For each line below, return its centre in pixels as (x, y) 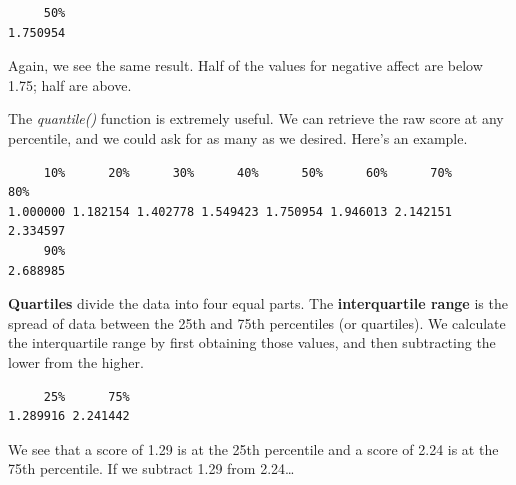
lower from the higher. (76, 361)
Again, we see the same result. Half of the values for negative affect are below (245, 65)
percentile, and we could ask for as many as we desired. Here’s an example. (238, 137)
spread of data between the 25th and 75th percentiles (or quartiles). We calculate (257, 322)
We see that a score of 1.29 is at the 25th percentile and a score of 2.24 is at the (253, 448)
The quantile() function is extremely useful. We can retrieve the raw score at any (256, 118)
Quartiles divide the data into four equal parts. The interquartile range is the (258, 303)
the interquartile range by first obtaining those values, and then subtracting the (252, 342)
